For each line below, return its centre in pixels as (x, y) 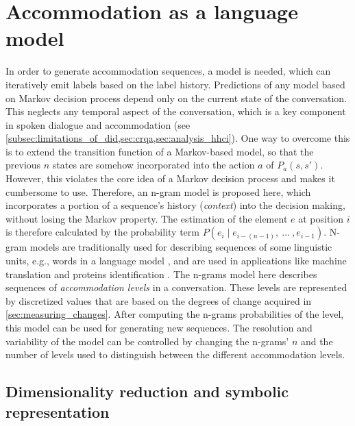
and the (317, 341)
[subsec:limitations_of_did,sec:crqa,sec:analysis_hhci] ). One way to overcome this (178, 138)
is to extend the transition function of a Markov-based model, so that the (160, 151)
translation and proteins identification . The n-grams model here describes (161, 274)
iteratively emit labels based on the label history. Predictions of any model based (175, 84)
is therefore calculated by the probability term (102, 232)
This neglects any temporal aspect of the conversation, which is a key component (176, 111)
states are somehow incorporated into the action (154, 165)
